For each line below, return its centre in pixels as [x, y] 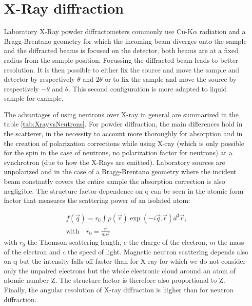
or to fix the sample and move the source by [171, 79]
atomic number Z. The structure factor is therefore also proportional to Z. [115, 280]
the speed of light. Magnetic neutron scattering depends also [158, 251]
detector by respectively [39, 79]
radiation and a [223, 31]
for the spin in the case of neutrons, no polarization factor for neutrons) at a [118, 153]
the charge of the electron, [168, 242]
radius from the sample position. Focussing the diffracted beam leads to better [121, 60]
